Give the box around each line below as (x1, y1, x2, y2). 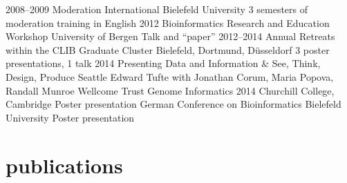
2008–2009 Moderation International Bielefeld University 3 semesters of (6, 2, 308, 16)
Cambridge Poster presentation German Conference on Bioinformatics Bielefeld (6, 97, 341, 111)
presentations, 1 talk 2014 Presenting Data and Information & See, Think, (6, 56, 321, 70)
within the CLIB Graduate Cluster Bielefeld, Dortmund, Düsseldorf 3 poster (6, 42, 330, 57)
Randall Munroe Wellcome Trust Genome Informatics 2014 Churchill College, (6, 83, 335, 97)
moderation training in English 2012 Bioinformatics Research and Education (6, 15, 330, 30)
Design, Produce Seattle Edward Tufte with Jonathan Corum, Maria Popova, (6, 69, 334, 84)
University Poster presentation (6, 110, 135, 124)
